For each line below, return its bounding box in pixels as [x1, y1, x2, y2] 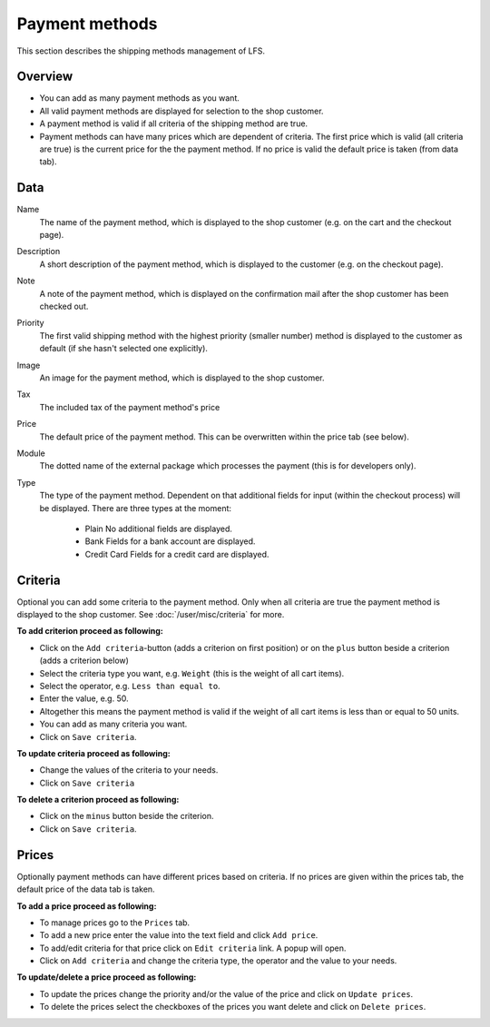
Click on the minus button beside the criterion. [39, 811, 214, 822]
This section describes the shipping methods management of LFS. [16, 45, 265, 56]
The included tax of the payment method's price [39, 401, 220, 412]
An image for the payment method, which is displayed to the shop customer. [39, 372, 326, 383]
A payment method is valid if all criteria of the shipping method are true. [39, 118, 309, 129]
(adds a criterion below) [39, 655, 129, 667]
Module [16, 448, 45, 459]
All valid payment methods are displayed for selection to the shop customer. [39, 105, 324, 116]
